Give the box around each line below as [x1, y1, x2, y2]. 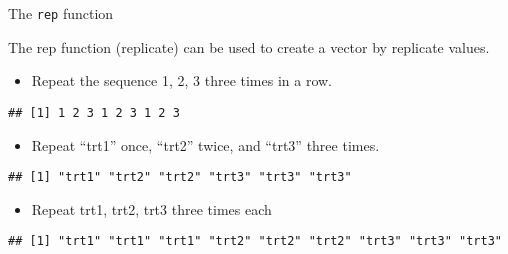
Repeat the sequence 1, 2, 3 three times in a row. [31, 70, 332, 91]
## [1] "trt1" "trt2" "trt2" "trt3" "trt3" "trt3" [8, 170, 352, 185]
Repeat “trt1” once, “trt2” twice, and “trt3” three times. [31, 134, 380, 155]
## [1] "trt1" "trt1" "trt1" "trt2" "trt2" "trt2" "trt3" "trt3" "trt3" [8, 234, 502, 249]
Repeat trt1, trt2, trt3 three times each [31, 198, 272, 219]
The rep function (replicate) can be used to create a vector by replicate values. [8, 36, 490, 57]
